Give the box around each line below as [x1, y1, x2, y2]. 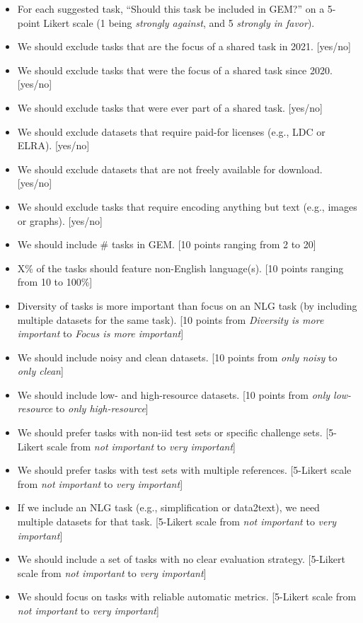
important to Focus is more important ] [17, 326, 184, 341]
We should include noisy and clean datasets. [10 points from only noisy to [17, 349, 338, 364]
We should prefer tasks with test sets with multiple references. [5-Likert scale [17, 462, 352, 477]
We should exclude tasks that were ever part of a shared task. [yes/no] [17, 100, 323, 115]
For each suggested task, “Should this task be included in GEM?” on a [17, 1, 325, 16]
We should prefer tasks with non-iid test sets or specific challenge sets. [17, 425, 323, 440]
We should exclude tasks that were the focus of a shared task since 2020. [17, 62, 333, 77]
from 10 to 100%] [17, 274, 93, 289]
